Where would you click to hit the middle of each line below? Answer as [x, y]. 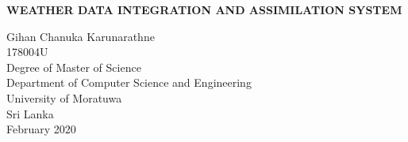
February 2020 [41, 129]
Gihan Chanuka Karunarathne [81, 36]
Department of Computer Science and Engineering [129, 82]
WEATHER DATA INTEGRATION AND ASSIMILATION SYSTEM [204, 9]
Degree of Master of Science [74, 67]
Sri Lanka [30, 113]
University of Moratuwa [64, 97]
